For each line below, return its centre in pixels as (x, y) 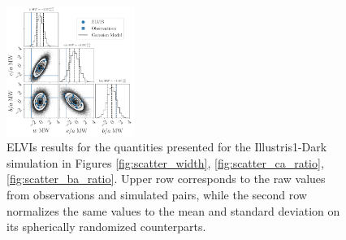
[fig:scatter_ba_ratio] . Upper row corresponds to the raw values (166, 179)
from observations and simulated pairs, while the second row (157, 194)
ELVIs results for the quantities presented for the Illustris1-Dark (167, 147)
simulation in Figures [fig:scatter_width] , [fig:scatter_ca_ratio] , (165, 162)
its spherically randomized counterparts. (106, 227)
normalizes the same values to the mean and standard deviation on (173, 210)
